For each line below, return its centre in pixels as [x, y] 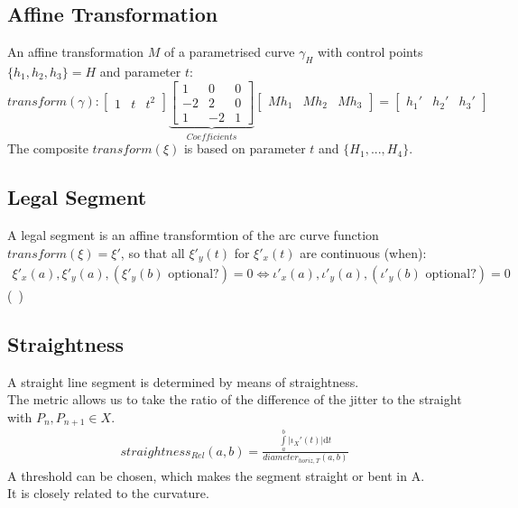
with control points [370, 52]
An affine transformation [76, 52]
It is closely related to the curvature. [108, 493]
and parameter [140, 71]
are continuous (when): [363, 252]
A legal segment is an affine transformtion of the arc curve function [193, 234]
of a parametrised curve [229, 52]
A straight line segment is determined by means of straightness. [183, 381]
